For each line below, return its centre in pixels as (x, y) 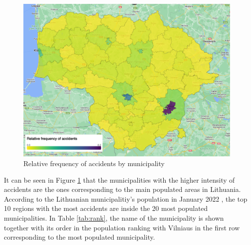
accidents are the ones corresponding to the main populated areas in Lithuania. (123, 189)
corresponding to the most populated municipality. (79, 237)
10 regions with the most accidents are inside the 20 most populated (106, 208)
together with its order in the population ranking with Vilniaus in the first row (122, 227)
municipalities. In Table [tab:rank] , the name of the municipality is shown (114, 218)
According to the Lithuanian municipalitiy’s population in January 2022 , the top (126, 198)
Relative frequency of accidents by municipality (94, 163)
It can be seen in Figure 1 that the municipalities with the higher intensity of (119, 179)
